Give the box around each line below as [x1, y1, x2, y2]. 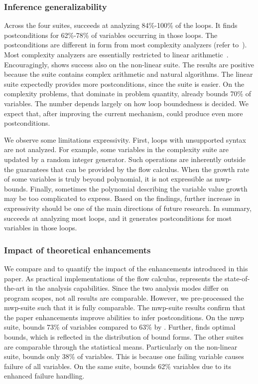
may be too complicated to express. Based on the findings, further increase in [4, 193, 240, 203]
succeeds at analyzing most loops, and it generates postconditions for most [4, 212, 232, 223]
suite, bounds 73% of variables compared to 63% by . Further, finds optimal [4, 322, 236, 332]
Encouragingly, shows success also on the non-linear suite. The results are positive [4, 59, 254, 69]
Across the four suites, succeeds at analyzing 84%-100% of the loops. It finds [4, 20, 238, 30]
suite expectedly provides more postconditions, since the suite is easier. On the [4, 78, 245, 89]
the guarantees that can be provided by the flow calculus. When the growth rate [4, 164, 250, 174]
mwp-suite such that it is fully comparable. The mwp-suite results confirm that [4, 302, 246, 313]
